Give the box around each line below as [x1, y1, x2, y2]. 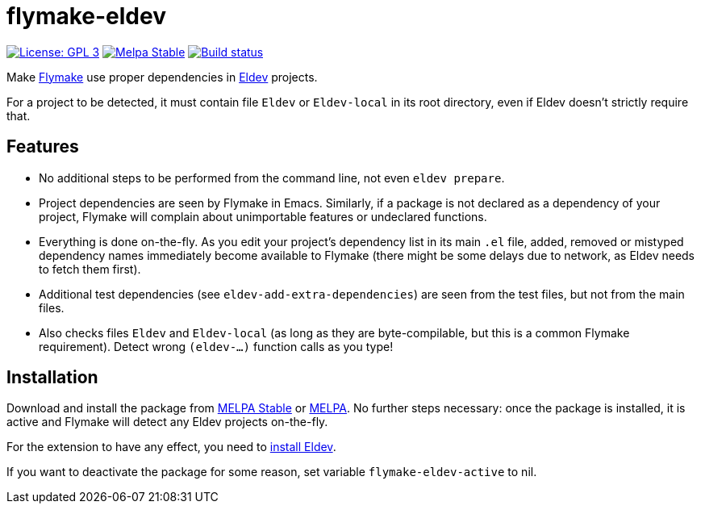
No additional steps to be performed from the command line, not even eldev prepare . [39, 170, 505, 185]
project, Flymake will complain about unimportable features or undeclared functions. [39, 209, 487, 224]
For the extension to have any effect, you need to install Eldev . [6, 440, 336, 454]
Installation [6, 367, 98, 388]
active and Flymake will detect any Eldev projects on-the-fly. [6, 415, 328, 429]
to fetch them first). [39, 261, 141, 276]
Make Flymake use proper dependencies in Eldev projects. [6, 69, 318, 84]
